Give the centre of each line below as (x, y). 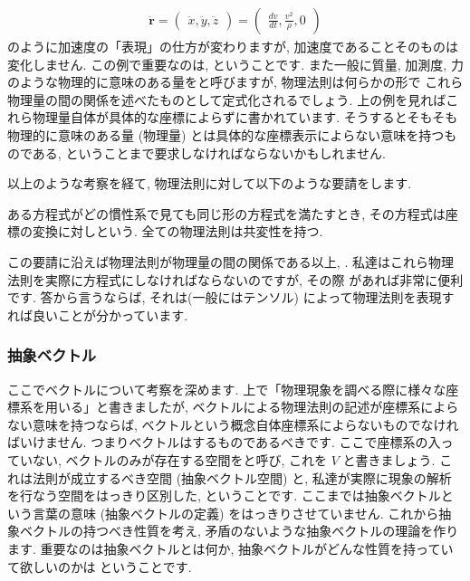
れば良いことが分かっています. (98, 314)
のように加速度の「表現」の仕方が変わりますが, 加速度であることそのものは (233, 47)
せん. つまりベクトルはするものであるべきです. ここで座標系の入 (249, 442)
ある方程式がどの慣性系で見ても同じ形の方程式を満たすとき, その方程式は (226, 213)
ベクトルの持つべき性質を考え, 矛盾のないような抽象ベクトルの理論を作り (239, 531)
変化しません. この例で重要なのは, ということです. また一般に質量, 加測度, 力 (235, 64)
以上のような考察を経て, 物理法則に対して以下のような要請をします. (210, 183)
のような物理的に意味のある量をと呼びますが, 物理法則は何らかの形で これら (235, 82)
